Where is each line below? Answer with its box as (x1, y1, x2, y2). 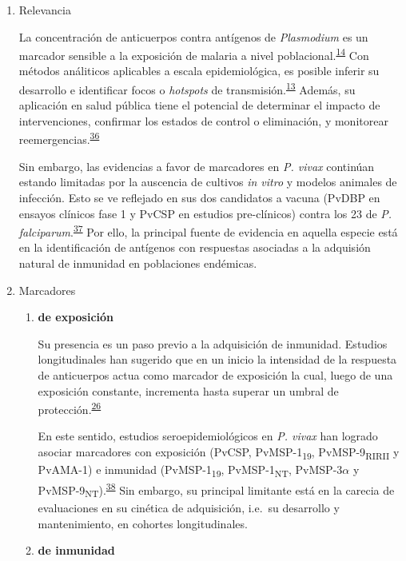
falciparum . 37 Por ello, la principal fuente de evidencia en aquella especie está (18, 221, 398, 240)
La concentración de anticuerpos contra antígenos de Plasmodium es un (18, 28, 368, 45)
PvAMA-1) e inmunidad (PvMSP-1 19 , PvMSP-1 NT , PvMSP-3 (38, 461, 343, 479)
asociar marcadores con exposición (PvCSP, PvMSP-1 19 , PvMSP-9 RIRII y (38, 443, 400, 462)
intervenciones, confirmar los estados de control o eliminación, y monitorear (18, 112, 388, 129)
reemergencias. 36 (18, 129, 100, 148)
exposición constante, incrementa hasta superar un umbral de (38, 382, 339, 399)
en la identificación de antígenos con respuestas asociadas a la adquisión (18, 239, 371, 256)
